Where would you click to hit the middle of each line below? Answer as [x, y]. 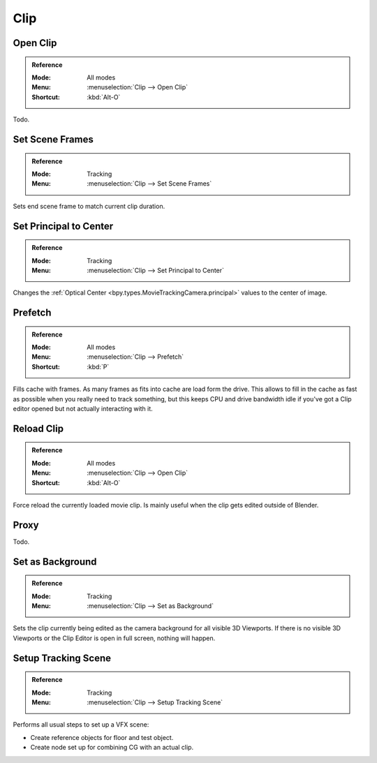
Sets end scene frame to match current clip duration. [89, 206]
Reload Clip [38, 428]
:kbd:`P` [98, 366]
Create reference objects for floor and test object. [102, 737]
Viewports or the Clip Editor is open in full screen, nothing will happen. [114, 638]
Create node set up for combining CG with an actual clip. [112, 748]
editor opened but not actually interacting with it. [83, 409]
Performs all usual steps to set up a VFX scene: [81, 725]
